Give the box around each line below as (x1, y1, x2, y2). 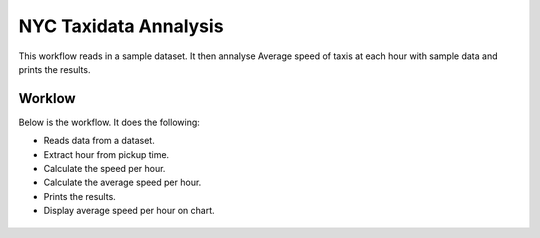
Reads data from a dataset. (43, 135, 155, 147)
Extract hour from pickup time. (43, 148, 170, 160)
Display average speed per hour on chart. (43, 205, 215, 217)
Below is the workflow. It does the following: (18, 116, 200, 128)
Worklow (18, 90, 76, 107)
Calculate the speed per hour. (43, 163, 166, 175)
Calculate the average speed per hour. (43, 176, 202, 189)
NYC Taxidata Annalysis (18, 15, 224, 37)
